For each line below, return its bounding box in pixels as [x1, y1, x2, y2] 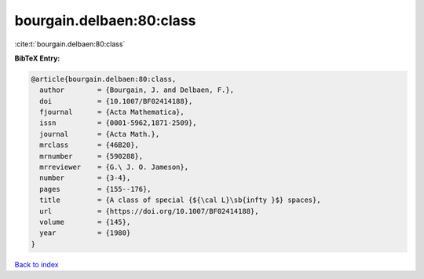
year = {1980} [39, 229, 131, 237]
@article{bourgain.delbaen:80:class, [31, 75, 177, 83]
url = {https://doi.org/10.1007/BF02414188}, [39, 207, 259, 215]
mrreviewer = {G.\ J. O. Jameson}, [39, 163, 188, 172]
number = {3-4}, [39, 174, 131, 182]
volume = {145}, [39, 218, 131, 226]
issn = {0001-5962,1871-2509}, [39, 119, 197, 127]
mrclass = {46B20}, [39, 141, 139, 149]
